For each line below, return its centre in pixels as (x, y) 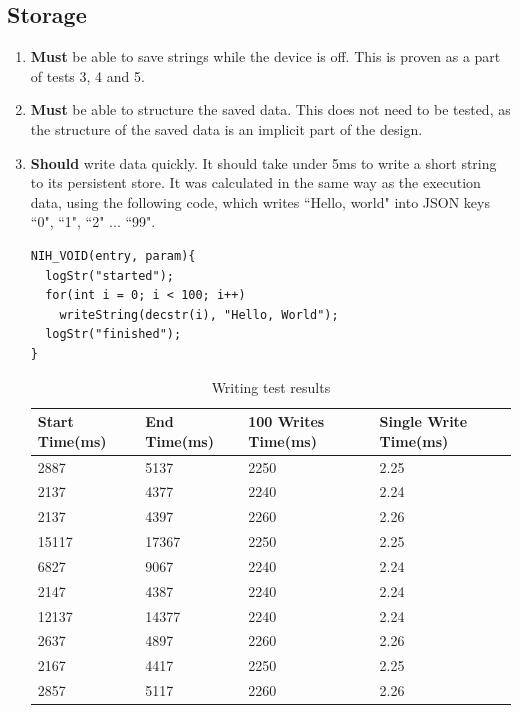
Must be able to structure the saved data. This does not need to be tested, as (270, 109)
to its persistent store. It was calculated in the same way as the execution (255, 182)
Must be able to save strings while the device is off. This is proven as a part (265, 56)
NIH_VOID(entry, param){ (113, 255)
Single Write (423, 421)
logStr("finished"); (113, 334)
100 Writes (286, 421)
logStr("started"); (109, 275)
